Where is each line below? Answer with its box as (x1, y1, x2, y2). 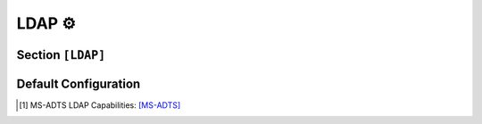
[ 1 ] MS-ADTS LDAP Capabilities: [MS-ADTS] (19, 100, 181, 111)
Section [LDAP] (16, 47, 106, 62)
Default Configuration (16, 76, 141, 91)
